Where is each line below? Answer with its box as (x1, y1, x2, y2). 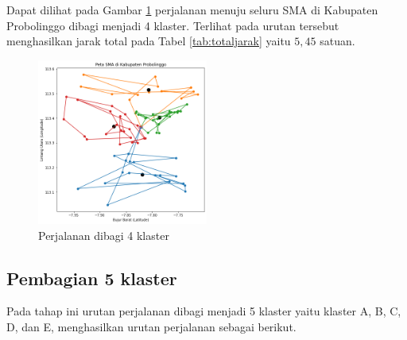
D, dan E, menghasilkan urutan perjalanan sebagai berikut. (6, 318, 297, 334)
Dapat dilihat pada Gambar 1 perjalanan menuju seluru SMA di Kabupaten (6, 2, 378, 17)
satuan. (320, 33, 355, 49)
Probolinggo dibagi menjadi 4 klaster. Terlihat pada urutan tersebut (6, 17, 339, 33)
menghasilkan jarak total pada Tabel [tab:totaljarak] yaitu (6, 33, 291, 49)
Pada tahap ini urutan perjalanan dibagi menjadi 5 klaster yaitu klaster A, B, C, (6, 303, 401, 319)
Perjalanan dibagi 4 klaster (38, 226, 169, 243)
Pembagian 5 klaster (6, 265, 177, 290)
